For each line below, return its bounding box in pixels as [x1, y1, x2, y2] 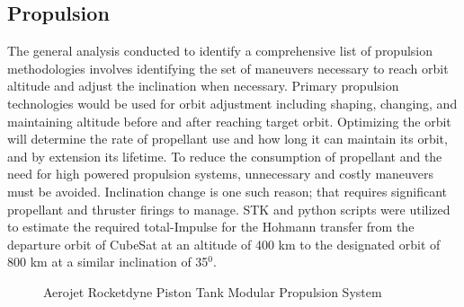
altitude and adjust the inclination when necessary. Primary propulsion [7, 76, 399, 95]
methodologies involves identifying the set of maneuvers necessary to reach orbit [7, 58, 449, 77]
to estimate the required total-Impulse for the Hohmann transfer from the [7, 217, 415, 236]
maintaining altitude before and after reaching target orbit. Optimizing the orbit [7, 111, 451, 130]
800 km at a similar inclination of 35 [7, 252, 209, 271]
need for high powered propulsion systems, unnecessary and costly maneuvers [7, 164, 434, 183]
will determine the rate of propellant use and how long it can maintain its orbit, [7, 129, 448, 148]
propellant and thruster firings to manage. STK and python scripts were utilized [7, 199, 451, 218]
